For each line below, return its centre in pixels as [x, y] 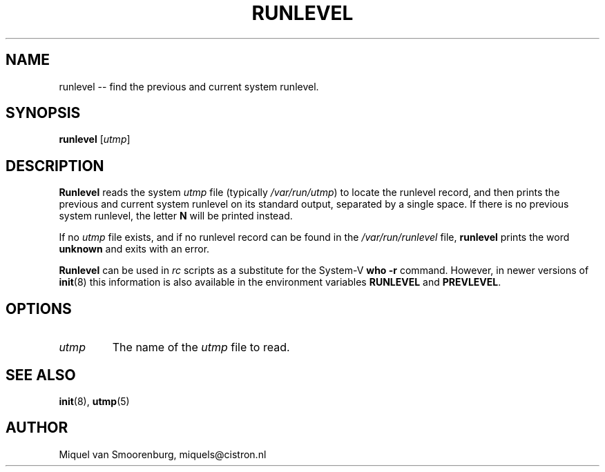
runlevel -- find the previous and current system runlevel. [189, 86]
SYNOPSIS [43, 113]
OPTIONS [39, 308]
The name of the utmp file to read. [201, 347]
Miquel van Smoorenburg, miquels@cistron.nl [163, 454]
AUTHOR [37, 428]
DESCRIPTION [55, 166]
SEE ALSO [41, 375]
